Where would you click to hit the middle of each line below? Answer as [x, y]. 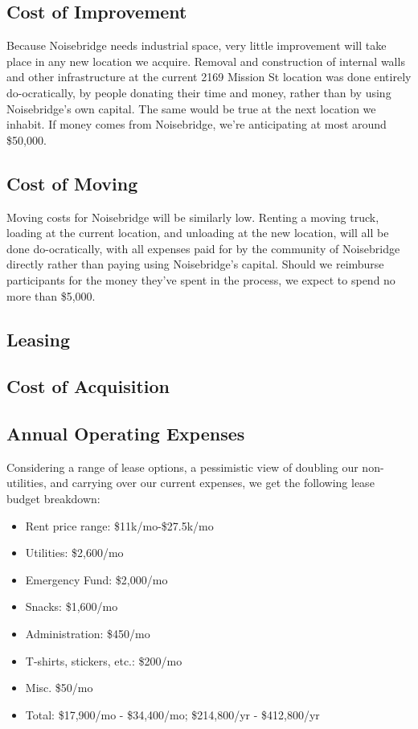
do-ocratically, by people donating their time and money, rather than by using [199, 92]
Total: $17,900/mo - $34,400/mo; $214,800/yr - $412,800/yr [172, 714]
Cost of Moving [72, 183]
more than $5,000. [51, 295]
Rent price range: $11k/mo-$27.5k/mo [119, 525]
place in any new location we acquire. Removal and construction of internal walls [206, 61]
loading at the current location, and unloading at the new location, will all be [198, 233]
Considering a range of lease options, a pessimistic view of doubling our [182, 467]
